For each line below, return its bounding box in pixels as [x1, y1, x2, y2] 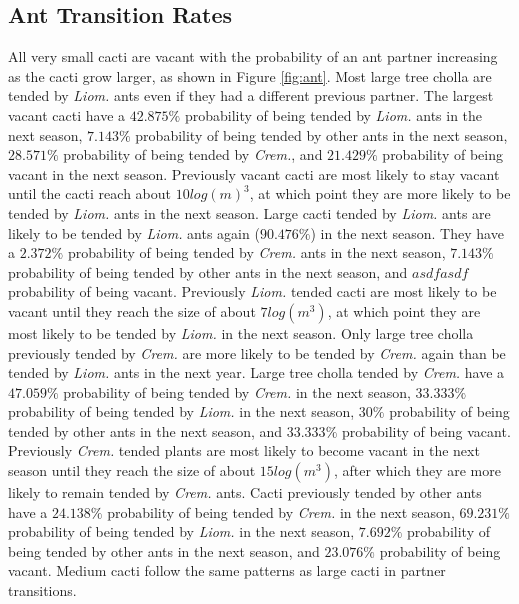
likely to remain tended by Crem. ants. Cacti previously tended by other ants [8, 482, 482, 503]
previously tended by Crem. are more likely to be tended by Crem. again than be [8, 342, 506, 363]
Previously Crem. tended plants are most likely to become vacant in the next [8, 440, 480, 461]
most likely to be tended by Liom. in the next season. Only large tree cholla [8, 322, 474, 343]
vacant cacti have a [8, 104, 126, 125]
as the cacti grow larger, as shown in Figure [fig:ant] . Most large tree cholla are [8, 65, 492, 86]
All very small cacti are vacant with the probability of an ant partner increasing [8, 46, 498, 67]
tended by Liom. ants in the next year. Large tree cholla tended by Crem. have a [8, 362, 505, 383]
